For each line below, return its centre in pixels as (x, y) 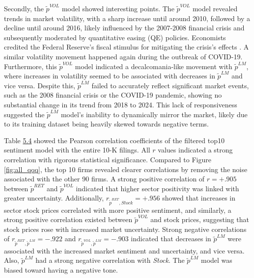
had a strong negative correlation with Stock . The (110, 260)
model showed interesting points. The (118, 8)
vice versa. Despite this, (40, 85)
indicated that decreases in (171, 239)
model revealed (215, 8)
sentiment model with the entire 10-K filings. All (77, 150)
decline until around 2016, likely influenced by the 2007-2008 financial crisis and (124, 28)
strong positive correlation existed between (68, 219)
